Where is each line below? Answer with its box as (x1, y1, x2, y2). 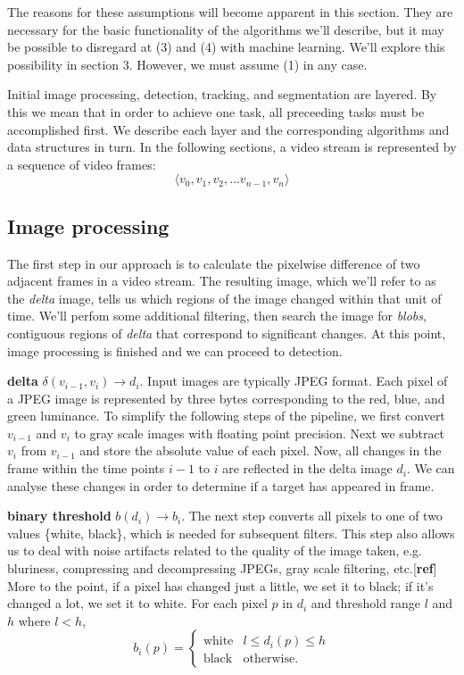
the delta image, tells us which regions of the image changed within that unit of (7, 288, 442, 307)
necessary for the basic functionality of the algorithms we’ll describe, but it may (7, 20, 444, 38)
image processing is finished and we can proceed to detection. (7, 341, 343, 360)
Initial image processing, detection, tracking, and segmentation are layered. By (7, 85, 437, 104)
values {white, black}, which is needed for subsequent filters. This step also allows (7, 523, 455, 542)
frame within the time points (7, 459, 165, 478)
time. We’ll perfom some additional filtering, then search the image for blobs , (7, 306, 427, 325)
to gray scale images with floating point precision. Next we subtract (74, 423, 445, 442)
